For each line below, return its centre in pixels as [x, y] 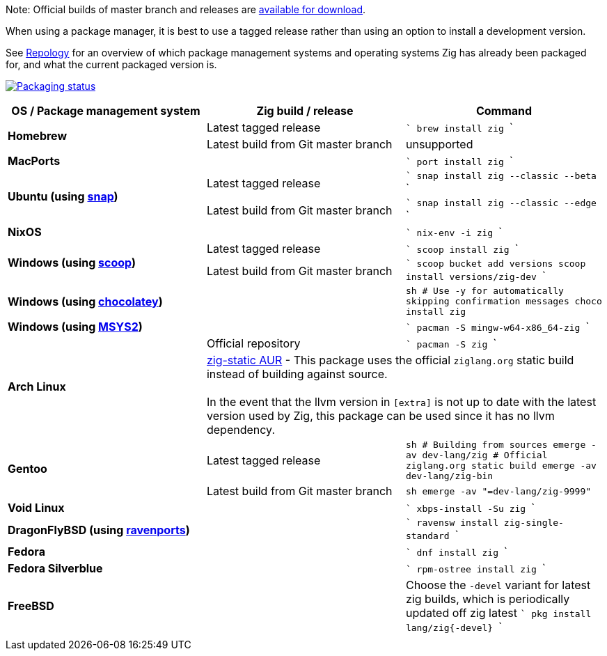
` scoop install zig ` [462, 249]
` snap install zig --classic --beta [501, 176]
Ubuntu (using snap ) [63, 196]
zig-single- [534, 523]
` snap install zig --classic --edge [501, 203]
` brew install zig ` [459, 127]
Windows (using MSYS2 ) [75, 327]
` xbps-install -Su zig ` [470, 508]
